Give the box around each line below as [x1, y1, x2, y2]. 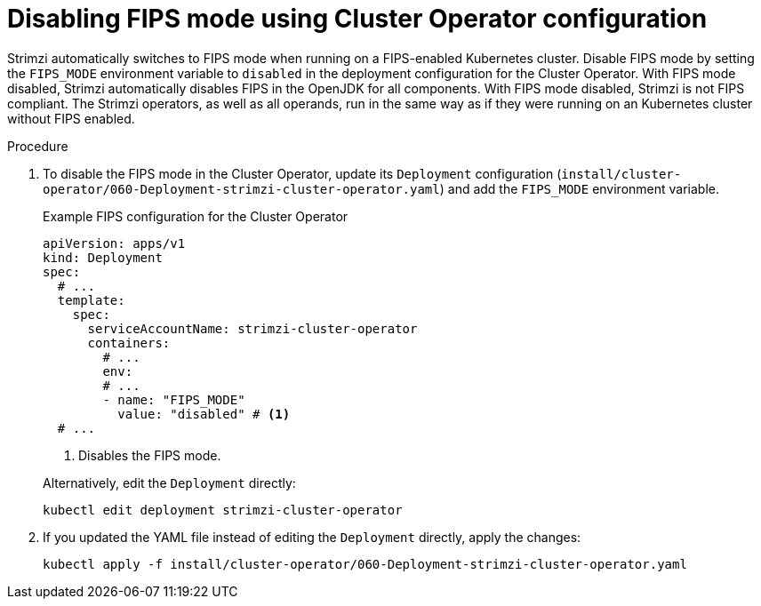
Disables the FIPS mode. [78, 447, 221, 463]
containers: [87, 335, 171, 350]
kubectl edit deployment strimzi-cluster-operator [43, 502, 403, 517]
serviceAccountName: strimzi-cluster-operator [87, 321, 418, 336]
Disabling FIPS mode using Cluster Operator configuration [7, 4, 708, 34]
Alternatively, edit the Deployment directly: [43, 474, 296, 490]
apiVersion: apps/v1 [43, 235, 186, 251]
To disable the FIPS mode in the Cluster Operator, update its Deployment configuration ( [43, 165, 562, 181]
